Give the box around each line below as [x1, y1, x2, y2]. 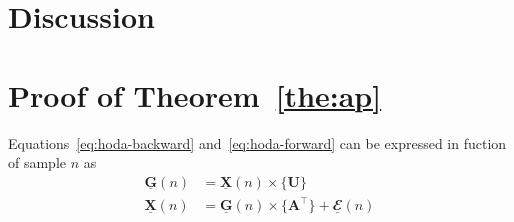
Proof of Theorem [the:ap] [8, 74, 382, 115]
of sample [8, 152, 67, 173]
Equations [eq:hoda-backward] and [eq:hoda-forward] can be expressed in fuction [8, 132, 507, 153]
